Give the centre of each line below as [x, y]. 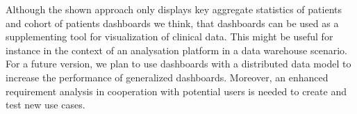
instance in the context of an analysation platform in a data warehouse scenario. [176, 50]
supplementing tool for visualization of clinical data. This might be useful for [169, 36]
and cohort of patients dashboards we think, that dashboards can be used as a [172, 23]
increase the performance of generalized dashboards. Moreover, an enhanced [167, 77]
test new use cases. [45, 105]
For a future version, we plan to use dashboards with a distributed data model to [178, 64]
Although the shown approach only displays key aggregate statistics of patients [174, 9]
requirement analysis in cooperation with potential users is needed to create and [176, 91]
